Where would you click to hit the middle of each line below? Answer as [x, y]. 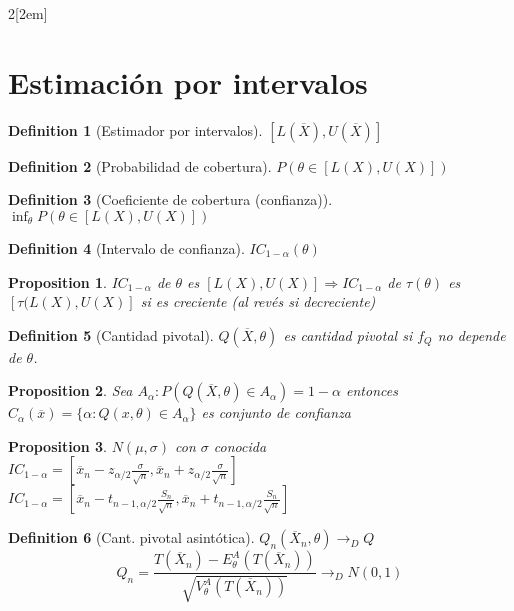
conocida [240, 445]
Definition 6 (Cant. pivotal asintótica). [131, 537]
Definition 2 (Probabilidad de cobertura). [140, 165]
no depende [471, 334]
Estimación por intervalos [188, 81]
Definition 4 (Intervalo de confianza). [126, 247]
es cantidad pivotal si [348, 334]
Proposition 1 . [57, 281]
